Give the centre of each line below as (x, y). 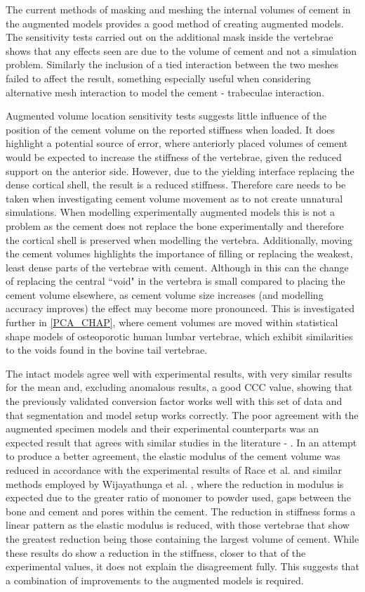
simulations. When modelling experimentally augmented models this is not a (171, 212)
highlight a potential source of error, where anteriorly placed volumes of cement (177, 143)
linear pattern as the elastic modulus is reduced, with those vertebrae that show (178, 525)
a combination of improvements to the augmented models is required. (155, 580)
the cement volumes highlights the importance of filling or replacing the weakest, (179, 253)
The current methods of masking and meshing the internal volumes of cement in (178, 9)
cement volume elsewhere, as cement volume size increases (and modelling (165, 294)
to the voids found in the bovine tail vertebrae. (107, 350)
